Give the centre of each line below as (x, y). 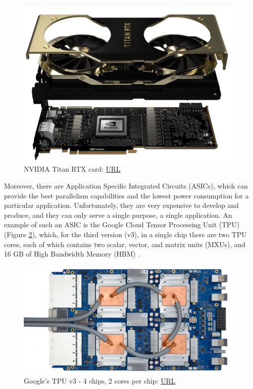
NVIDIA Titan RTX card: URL (72, 169)
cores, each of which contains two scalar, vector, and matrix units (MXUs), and (125, 244)
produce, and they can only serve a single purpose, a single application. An (118, 215)
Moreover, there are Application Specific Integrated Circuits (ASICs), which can (126, 186)
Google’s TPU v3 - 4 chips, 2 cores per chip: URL (100, 381)
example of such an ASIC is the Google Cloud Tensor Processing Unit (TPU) (122, 225)
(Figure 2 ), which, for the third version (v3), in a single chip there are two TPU (126, 234)
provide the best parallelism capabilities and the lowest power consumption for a (126, 195)
